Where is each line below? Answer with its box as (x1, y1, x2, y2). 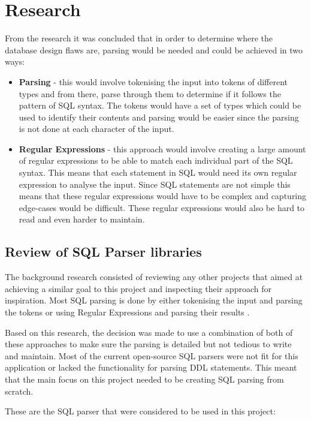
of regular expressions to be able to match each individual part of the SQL (19, 154, 293, 167)
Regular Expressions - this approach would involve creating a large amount (19, 142, 306, 155)
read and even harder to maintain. (19, 213, 145, 225)
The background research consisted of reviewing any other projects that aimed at (5, 270, 303, 283)
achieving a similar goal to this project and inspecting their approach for (5, 282, 271, 294)
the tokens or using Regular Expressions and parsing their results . (5, 306, 250, 318)
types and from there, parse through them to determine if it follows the (19, 87, 281, 100)
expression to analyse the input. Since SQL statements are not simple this (19, 178, 291, 190)
